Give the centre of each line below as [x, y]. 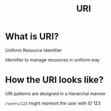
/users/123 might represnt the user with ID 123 [53, 103]
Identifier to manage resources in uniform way [53, 59]
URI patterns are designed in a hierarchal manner [55, 93]
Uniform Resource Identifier [34, 50]
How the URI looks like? [55, 80]
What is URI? [32, 36]
